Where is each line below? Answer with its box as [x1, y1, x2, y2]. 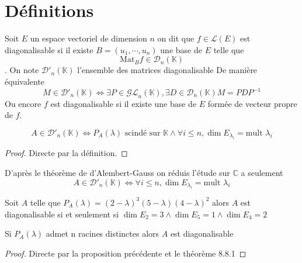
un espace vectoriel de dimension [30, 32, 147, 44]
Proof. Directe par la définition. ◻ [5, 147, 128, 159]
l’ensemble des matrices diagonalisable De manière [77, 64, 258, 76]
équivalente [5, 75, 45, 87]
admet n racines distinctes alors [46, 227, 159, 240]
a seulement [241, 166, 283, 178]
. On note [5, 64, 39, 76]
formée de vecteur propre [207, 97, 297, 109]
